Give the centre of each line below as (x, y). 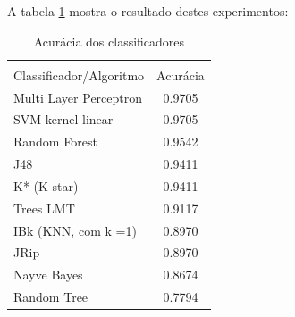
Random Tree (51, 297)
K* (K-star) (46, 185)
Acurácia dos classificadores (109, 41)
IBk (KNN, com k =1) (75, 230)
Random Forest (55, 142)
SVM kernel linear (63, 119)
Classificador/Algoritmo (79, 75)
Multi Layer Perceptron (78, 97)
